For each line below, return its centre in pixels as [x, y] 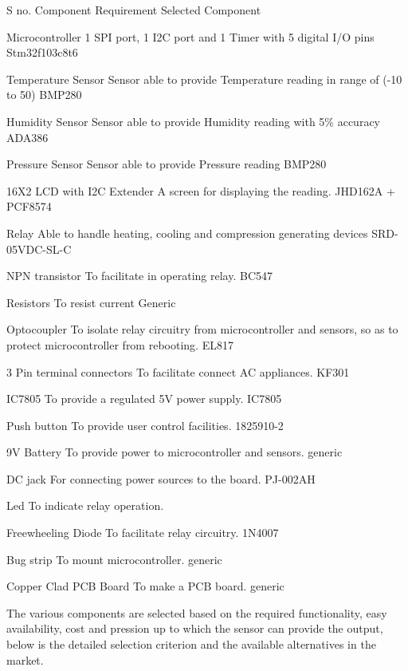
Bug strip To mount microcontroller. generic [114, 559]
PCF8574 [29, 206]
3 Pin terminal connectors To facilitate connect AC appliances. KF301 [178, 371]
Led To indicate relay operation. [85, 505]
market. [25, 659]
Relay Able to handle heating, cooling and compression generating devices [187, 233]
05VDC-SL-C [39, 249]
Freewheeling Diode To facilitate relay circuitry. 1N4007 [143, 533]
